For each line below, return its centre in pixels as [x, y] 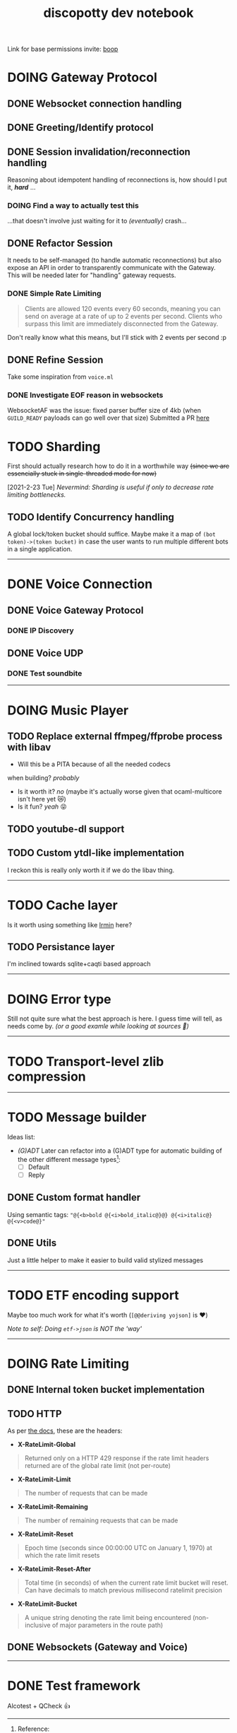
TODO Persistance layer [61, 947]
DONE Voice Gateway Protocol [75, 610]
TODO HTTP [35, 1414]
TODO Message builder [77, 1117]
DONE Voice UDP [45, 653]
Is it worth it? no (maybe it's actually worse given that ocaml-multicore [120, 792]
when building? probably [43, 778]
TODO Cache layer [62, 905]
